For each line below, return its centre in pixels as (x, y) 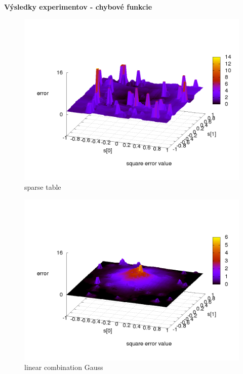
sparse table (43, 187)
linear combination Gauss (64, 367)
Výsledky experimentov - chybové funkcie (78, 7)
